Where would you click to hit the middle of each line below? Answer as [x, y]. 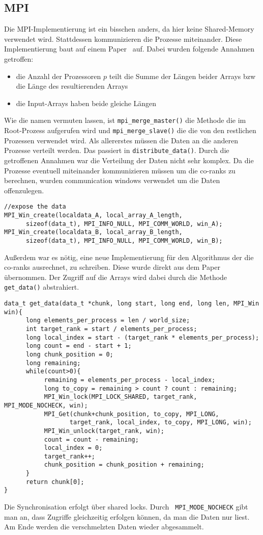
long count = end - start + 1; [79, 346]
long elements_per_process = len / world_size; [108, 321]
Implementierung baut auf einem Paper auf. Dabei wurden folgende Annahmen [129, 49]
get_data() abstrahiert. [42, 287]
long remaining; [53, 363]
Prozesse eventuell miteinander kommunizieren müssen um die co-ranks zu [120, 170]
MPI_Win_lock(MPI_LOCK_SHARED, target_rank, [121, 397]
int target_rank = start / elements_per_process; [111, 329]
